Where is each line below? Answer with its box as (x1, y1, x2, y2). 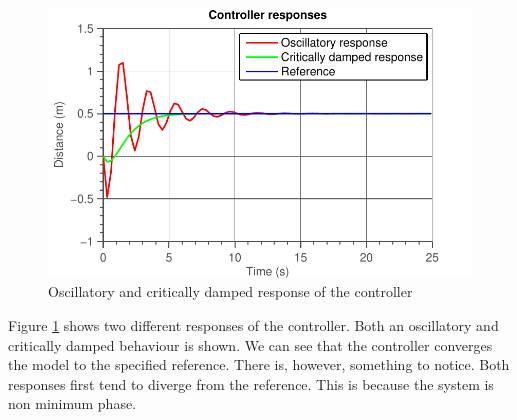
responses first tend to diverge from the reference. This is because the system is (8, 373, 494, 394)
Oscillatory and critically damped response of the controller (48, 281, 413, 302)
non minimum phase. (8, 393, 137, 414)
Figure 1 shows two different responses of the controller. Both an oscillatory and (8, 315, 499, 335)
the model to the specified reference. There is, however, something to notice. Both (8, 354, 510, 375)
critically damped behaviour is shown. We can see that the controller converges (8, 334, 493, 355)
